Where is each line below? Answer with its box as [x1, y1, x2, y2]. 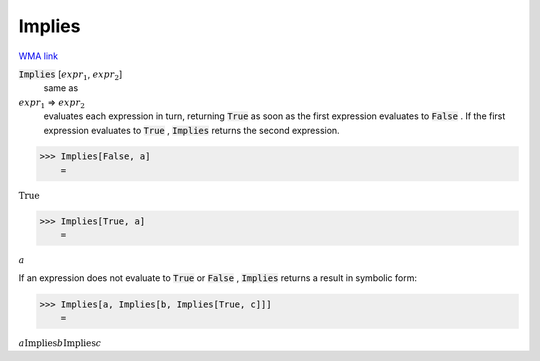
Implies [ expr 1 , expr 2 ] [18, 68, 123, 82]
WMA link [18, 50, 59, 62]
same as [43, 82, 79, 94]
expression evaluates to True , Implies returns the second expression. [43, 124, 340, 136]
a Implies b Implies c [18, 338, 102, 349]
